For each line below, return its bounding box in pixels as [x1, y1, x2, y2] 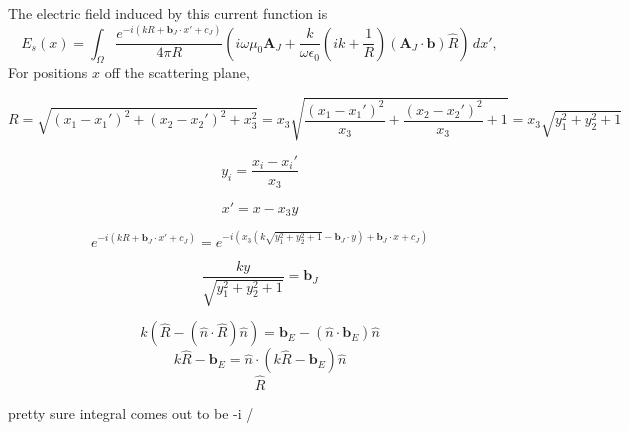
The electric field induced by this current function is [8, 3, 328, 23]
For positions [8, 62, 88, 83]
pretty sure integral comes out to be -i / [8, 402, 254, 423]
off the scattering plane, [104, 62, 250, 83]
